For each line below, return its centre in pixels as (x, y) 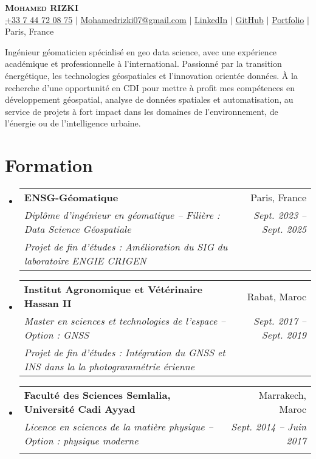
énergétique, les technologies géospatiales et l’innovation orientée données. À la (151, 75)
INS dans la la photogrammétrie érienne (109, 367)
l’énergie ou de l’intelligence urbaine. (73, 123)
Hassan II (48, 303)
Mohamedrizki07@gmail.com (133, 19)
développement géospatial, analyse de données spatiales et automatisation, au (149, 99)
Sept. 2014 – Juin (269, 427)
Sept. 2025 (284, 229)
